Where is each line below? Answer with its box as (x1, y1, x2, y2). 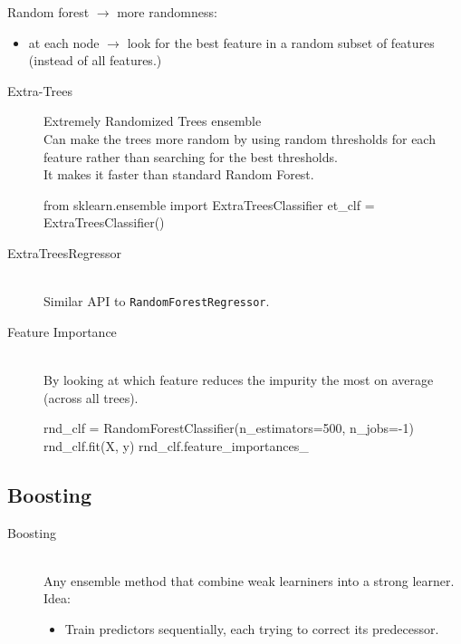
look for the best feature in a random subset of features (127, 33, 435, 52)
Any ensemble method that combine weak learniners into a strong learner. (43, 571, 455, 590)
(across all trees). (43, 388, 139, 407)
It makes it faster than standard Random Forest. (43, 165, 314, 184)
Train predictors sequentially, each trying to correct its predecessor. (64, 619, 439, 638)
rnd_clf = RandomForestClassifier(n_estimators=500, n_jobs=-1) (43, 418, 414, 437)
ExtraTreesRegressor (7, 243, 121, 262)
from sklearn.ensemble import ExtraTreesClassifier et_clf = (43, 195, 375, 214)
